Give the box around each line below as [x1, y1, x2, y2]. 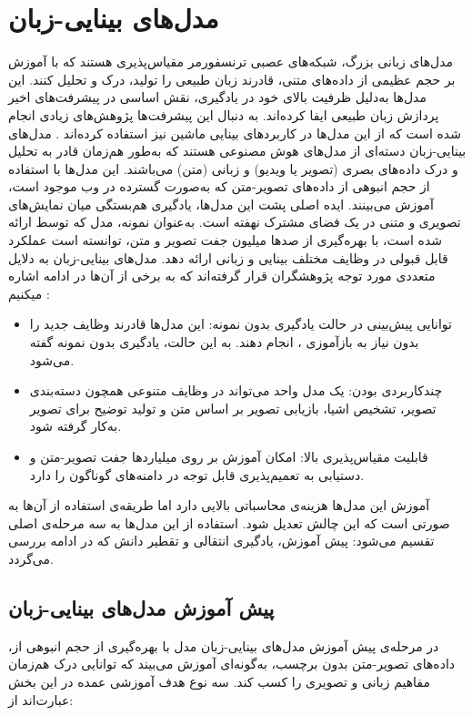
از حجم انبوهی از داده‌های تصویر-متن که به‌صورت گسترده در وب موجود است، [8, 177, 430, 196]
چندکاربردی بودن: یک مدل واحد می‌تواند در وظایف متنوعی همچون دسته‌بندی [29, 381, 443, 400]
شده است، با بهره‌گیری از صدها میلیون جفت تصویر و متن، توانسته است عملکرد [8, 230, 442, 250]
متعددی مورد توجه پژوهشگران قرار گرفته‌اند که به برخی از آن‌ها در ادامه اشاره [8, 266, 436, 285]
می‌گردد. [8, 548, 54, 568]
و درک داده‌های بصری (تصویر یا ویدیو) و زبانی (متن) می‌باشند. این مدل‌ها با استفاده [8, 159, 458, 178]
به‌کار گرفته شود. [29, 416, 122, 435]
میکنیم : [8, 283, 50, 302]
